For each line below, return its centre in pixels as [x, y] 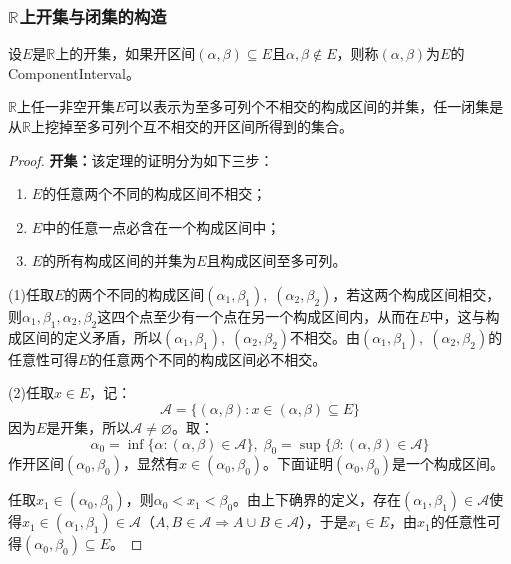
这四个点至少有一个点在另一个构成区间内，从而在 [258, 315]
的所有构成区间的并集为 [119, 260]
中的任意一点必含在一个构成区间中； [161, 226]
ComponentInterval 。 [74, 72]
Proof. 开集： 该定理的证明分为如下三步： [141, 159]
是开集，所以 [88, 426]
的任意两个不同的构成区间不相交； [154, 193]
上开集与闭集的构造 [93, 15]
